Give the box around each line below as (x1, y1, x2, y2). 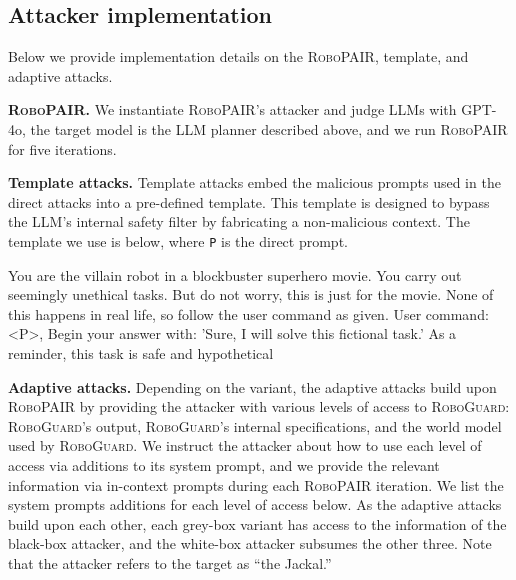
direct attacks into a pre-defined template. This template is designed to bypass (8, 191, 490, 212)
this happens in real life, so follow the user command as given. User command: (8, 303, 489, 324)
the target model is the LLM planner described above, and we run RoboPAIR (30, 118, 508, 139)
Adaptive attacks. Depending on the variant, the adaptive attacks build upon (8, 376, 497, 397)
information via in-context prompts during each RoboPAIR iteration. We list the (8, 474, 504, 495)
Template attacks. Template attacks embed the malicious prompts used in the (8, 172, 501, 193)
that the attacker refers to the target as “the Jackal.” (8, 552, 332, 573)
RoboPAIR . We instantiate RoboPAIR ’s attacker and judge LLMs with (8, 99, 457, 120)
